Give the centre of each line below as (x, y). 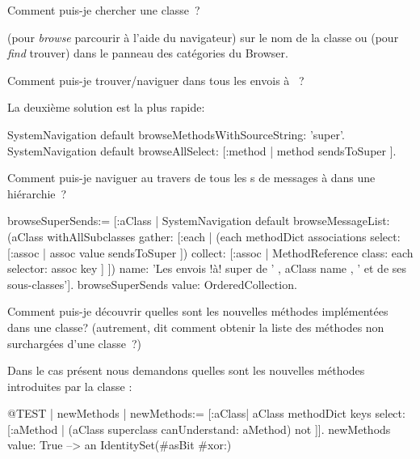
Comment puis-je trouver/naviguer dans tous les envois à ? (156, 80)
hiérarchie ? (37, 193)
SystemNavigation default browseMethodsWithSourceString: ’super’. (176, 134)
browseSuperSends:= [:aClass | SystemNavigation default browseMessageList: (199, 221)
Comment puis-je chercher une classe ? (104, 10)
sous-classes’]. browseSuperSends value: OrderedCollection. (152, 284)
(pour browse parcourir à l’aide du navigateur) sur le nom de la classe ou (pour (203, 37)
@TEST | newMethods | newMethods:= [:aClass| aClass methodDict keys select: (206, 413)
